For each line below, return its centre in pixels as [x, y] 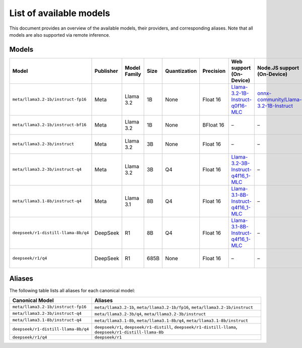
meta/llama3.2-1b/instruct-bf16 [49, 125]
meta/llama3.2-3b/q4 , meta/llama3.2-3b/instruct [150, 313]
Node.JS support [278, 68]
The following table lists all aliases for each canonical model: [72, 291]
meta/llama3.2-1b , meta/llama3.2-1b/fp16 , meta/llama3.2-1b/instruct [174, 307]
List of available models [60, 13]
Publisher [106, 71]
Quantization [181, 71]
